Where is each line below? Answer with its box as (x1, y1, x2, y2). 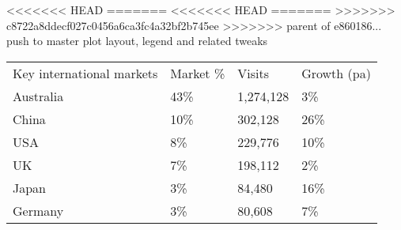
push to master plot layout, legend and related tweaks (6, 32, 268, 49)
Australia (13, 86, 64, 105)
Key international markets (13, 63, 158, 82)
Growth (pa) (301, 63, 371, 82)
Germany (13, 201, 64, 220)
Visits (237, 63, 269, 82)
